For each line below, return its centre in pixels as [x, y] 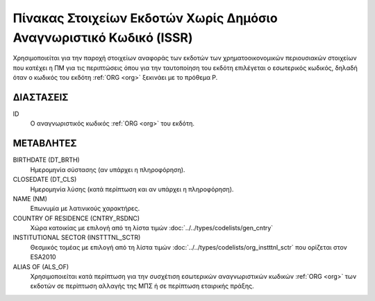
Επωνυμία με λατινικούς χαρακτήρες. [85, 209]
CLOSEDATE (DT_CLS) [45, 180]
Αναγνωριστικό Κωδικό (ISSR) [103, 37]
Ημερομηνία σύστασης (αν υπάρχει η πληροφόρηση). [108, 169]
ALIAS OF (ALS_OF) [41, 266]
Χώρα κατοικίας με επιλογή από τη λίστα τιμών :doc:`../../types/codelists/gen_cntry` [152, 228]
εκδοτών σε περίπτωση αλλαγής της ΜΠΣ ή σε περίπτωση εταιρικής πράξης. [142, 286]
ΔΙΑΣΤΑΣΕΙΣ [41, 97]
